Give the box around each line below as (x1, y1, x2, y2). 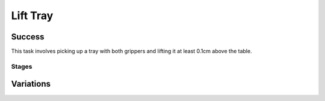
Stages (11, 62, 32, 71)
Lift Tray (11, 9, 54, 22)
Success (11, 32, 45, 42)
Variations (11, 79, 51, 89)
